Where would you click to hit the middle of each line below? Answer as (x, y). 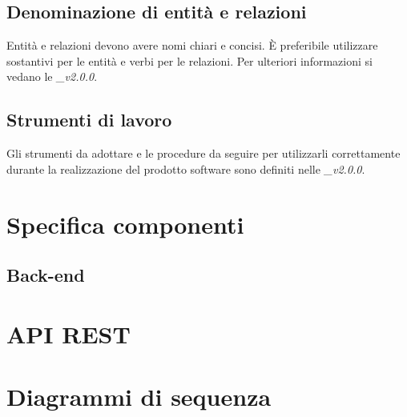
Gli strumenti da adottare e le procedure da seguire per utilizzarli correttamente (203, 153)
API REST (69, 333)
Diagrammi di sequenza (139, 397)
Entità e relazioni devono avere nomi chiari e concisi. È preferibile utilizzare (192, 45)
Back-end (46, 275)
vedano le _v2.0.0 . (52, 76)
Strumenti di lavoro (89, 120)
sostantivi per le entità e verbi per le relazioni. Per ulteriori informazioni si (189, 60)
